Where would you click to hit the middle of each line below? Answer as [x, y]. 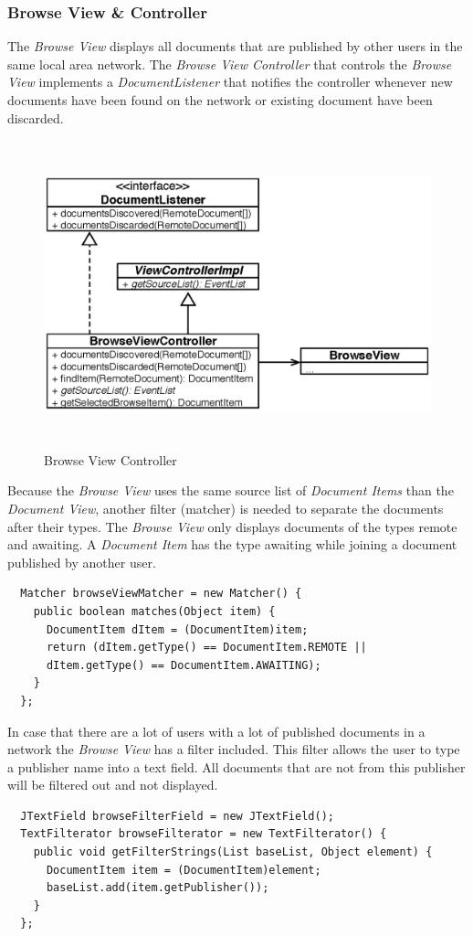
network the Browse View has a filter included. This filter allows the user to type [234, 749]
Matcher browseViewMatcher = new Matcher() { [161, 594]
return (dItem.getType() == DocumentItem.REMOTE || [206, 648]
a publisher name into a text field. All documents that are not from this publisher [236, 766]
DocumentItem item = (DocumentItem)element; [184, 870]
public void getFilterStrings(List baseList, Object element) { [233, 852]
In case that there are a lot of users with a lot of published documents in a [216, 731]
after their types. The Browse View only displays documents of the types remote [232, 526]
